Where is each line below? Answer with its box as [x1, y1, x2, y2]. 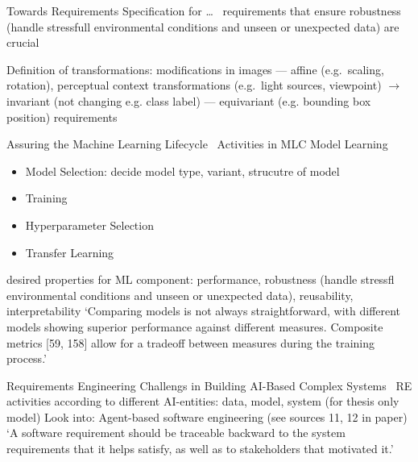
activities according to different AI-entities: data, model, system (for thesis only [6, 393, 399, 410]
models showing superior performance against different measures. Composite [6, 318, 383, 335]
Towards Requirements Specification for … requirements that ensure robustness [6, 2, 401, 19]
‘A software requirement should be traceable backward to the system [6, 424, 346, 441]
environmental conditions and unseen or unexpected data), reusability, [6, 286, 354, 303]
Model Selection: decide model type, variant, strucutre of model [25, 162, 340, 179]
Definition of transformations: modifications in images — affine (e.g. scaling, [6, 60, 384, 77]
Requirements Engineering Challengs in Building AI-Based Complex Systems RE [6, 377, 412, 393]
